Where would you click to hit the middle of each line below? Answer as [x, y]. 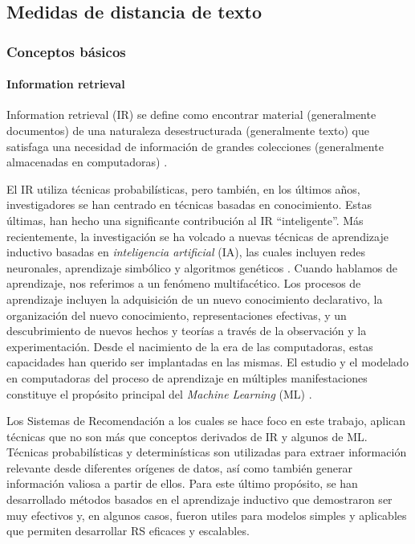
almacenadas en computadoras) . [87, 162]
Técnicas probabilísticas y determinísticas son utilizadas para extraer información [207, 452]
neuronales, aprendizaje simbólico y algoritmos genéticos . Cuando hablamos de [202, 267]
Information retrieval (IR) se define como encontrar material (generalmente [191, 115]
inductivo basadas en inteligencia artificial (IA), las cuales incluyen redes [186, 252]
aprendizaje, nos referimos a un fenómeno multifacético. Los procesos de [184, 283]
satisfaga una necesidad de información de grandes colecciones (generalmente [195, 146]
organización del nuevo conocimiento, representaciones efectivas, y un [177, 315]
